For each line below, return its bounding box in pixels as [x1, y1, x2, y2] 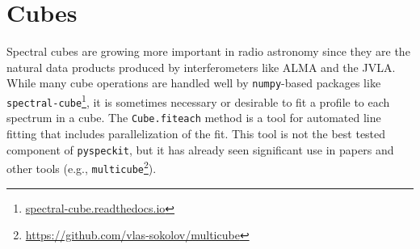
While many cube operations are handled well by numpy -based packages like [6, 74, 381, 91]
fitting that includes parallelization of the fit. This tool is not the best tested [6, 124, 386, 141]
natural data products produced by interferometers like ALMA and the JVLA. [6, 58, 396, 75]
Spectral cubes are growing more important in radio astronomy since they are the [6, 43, 410, 60]
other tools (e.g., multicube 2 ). [6, 158, 157, 176]
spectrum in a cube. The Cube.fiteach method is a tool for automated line [6, 109, 381, 126]
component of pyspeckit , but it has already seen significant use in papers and [6, 141, 394, 158]
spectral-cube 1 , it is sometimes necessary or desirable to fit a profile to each [6, 91, 390, 110]
